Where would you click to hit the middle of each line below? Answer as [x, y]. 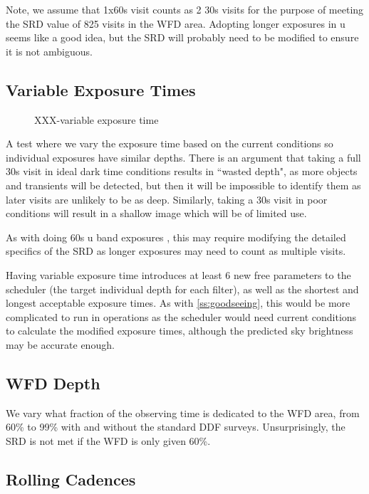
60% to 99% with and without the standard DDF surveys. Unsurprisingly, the [176, 427]
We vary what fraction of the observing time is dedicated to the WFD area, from [183, 412]
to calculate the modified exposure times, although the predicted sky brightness [180, 331]
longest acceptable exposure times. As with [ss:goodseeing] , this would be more [178, 303]
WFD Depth [53, 383]
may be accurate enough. [60, 344]
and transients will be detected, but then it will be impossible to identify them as [183, 185]
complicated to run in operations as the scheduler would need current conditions [181, 316]
